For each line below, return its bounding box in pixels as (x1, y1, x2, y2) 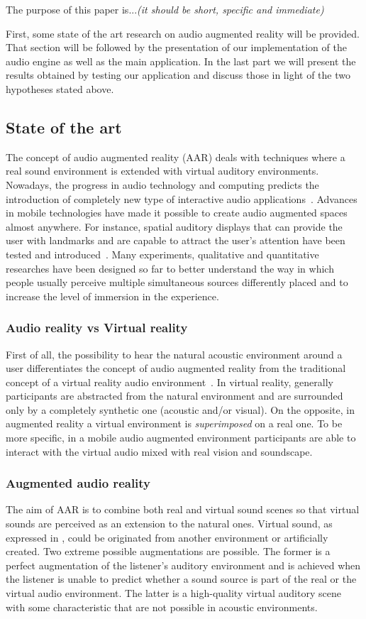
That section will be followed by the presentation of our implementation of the (6, 40, 347, 55)
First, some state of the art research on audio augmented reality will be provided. (6, 26, 360, 40)
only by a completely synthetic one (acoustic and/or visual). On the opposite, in (6, 402, 355, 417)
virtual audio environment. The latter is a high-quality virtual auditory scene (6, 586, 341, 601)
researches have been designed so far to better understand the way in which (6, 261, 334, 275)
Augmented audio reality (6, 474, 151, 492)
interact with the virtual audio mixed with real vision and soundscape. (6, 444, 313, 459)
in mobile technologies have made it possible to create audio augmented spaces (6, 205, 348, 220)
